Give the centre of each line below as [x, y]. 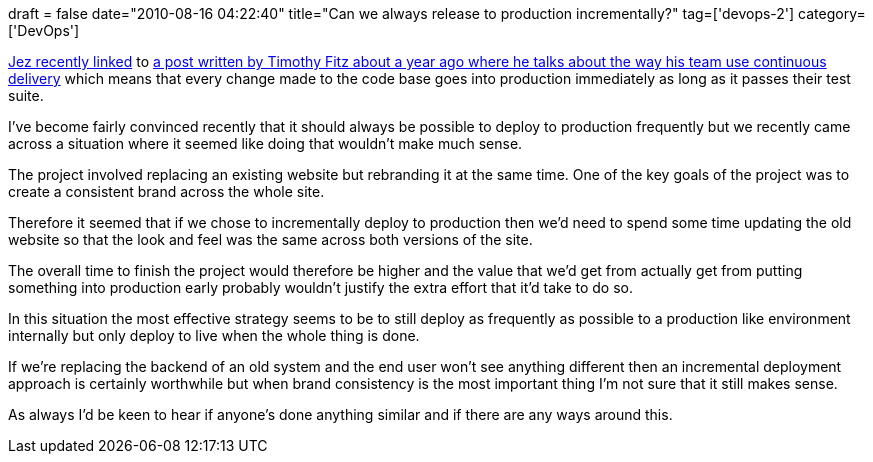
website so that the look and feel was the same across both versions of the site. [270, 239]
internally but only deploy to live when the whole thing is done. [214, 335]
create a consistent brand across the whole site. [166, 191]
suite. [26, 95]
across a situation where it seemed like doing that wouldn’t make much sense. [265, 143]
